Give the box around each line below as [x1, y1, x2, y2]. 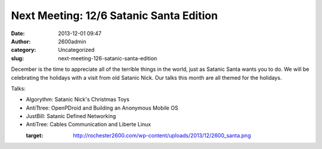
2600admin [58, 38, 86, 45]
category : [11, 46, 36, 54]
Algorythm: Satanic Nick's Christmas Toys [26, 96, 129, 103]
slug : [11, 54, 24, 62]
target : [26, 132, 44, 139]
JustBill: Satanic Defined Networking [26, 113, 116, 120]
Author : [11, 38, 31, 45]
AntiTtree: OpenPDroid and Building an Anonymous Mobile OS [26, 104, 178, 111]
